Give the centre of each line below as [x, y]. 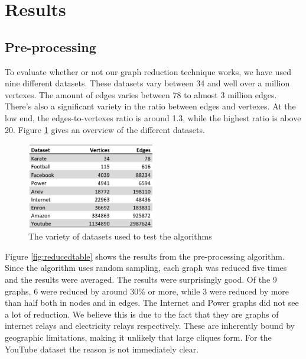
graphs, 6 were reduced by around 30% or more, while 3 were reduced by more [147, 291]
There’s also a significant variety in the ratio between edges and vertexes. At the [150, 106]
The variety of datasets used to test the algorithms [120, 236]
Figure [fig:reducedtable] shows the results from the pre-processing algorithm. [145, 256]
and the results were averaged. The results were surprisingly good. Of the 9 [141, 279]
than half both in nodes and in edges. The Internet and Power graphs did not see [152, 303]
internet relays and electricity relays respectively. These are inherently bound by [150, 326]
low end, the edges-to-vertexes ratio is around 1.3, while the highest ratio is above [153, 117]
